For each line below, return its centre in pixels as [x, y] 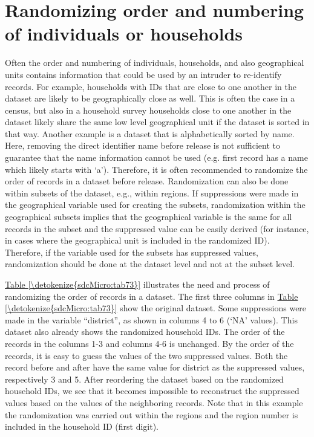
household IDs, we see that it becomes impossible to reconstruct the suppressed [152, 391]
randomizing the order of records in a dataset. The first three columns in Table [152, 296]
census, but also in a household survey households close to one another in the [148, 110]
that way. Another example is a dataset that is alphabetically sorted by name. [150, 133]
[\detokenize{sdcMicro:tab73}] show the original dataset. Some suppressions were [156, 308]
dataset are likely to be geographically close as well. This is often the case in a [150, 98]
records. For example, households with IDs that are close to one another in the [151, 86]
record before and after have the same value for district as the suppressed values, [155, 367]
